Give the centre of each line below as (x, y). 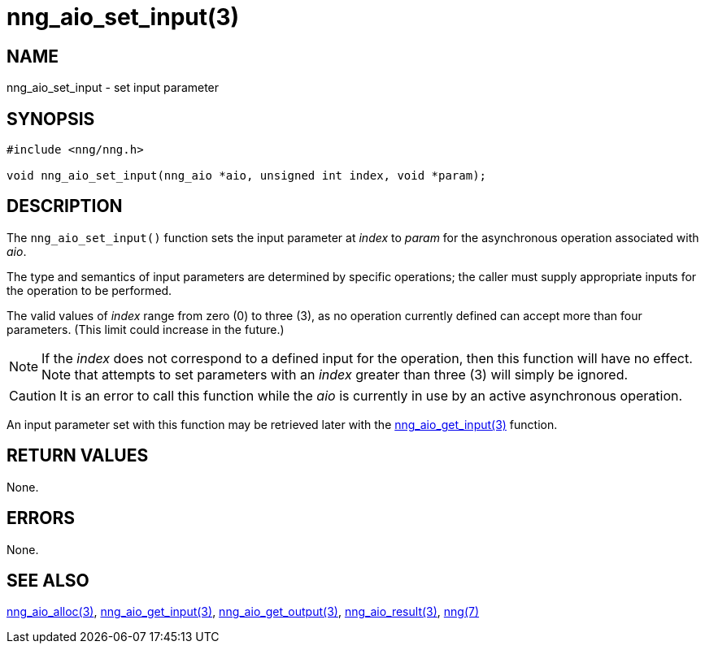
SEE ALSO (48, 580)
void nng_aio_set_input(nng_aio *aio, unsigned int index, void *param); (247, 176)
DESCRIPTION (65, 206)
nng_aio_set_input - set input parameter (113, 88)
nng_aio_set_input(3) (123, 17)
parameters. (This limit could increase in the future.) (146, 329)
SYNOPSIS (51, 119)
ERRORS (41, 518)
